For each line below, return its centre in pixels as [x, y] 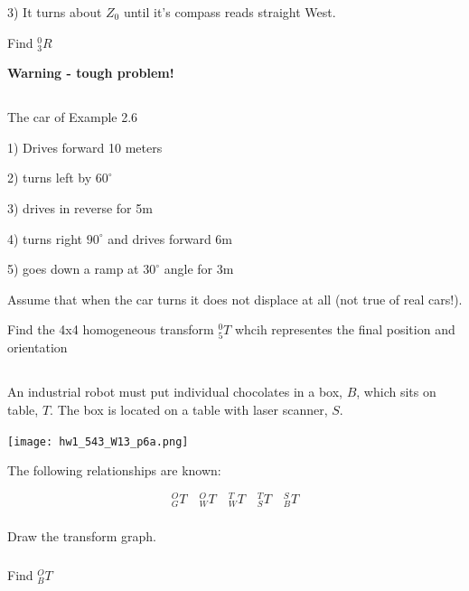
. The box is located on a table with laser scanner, [189, 410]
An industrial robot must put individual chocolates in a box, [175, 392]
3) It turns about [55, 12]
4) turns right [45, 238]
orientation [38, 347]
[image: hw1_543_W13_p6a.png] [98, 441]
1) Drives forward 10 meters [85, 147]
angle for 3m [199, 269]
